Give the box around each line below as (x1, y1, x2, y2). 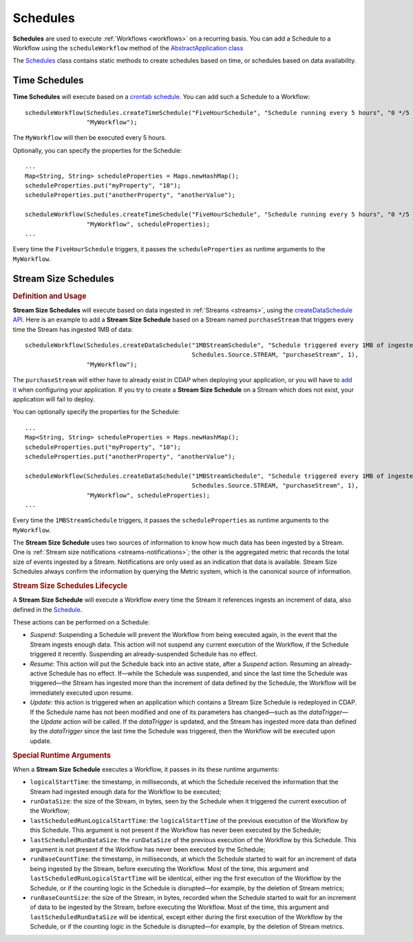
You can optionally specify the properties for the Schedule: (12, 408, 180, 416)
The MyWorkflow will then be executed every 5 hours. (12, 134, 167, 142)
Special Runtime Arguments (12, 751, 112, 760)
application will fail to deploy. (12, 395, 96, 403)
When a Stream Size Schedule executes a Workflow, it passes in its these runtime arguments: (12, 765, 279, 773)
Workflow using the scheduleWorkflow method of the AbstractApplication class (12, 43, 244, 52)
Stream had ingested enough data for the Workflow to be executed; (30, 787, 222, 795)
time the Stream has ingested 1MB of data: (12, 325, 134, 333)
